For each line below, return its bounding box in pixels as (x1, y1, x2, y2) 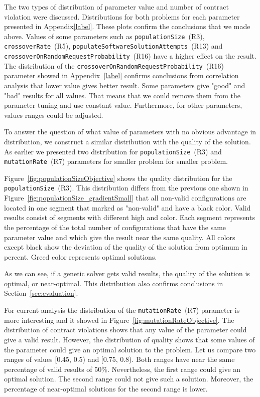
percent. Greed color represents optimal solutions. (4, 251, 157, 262)
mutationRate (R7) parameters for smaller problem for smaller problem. (4, 156, 228, 166)
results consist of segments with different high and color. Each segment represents (4, 212, 255, 223)
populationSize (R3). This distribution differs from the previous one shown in (4, 182, 248, 193)
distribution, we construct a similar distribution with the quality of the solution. (4, 136, 251, 146)
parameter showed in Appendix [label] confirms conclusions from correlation (4, 70, 239, 81)
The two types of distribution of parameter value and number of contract (4, 2, 229, 12)
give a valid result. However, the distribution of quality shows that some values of (4, 334, 255, 344)
